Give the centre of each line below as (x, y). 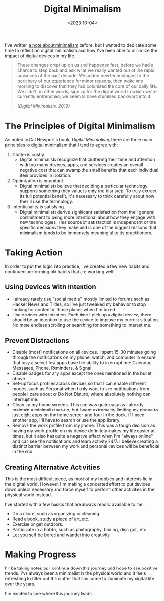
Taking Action (34, 253)
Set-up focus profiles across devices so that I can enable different (79, 384)
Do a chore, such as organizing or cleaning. (56, 514)
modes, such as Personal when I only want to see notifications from (81, 389)
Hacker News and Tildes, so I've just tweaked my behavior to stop (79, 304)
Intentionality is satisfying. (39, 206)
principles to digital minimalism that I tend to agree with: (62, 145)
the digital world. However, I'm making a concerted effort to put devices (78, 484)
